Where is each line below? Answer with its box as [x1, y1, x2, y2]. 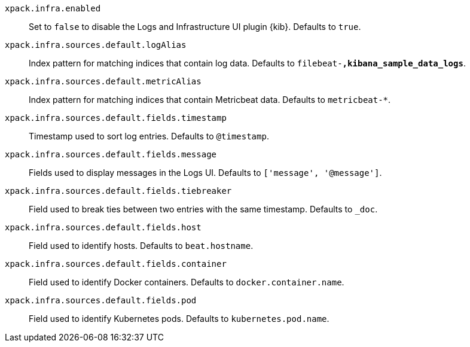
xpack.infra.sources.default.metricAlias [5, 77, 202, 86]
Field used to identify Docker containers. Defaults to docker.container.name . [29, 277, 344, 287]
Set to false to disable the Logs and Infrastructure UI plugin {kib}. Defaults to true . [29, 22, 361, 32]
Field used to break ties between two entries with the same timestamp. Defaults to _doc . [29, 204, 378, 214]
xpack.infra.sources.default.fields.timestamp [5, 113, 227, 123]
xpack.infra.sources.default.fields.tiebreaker [5, 186, 232, 196]
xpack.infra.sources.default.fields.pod [5, 296, 197, 305]
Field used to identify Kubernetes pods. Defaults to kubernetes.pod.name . [29, 313, 329, 324]
